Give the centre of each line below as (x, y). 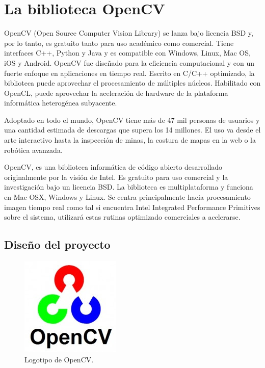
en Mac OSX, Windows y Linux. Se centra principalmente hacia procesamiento (127, 197)
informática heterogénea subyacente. (61, 103)
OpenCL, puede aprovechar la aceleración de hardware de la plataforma (116, 93)
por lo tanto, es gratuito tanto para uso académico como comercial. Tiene (119, 43)
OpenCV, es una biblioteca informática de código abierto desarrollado (113, 167)
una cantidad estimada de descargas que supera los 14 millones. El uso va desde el (132, 130)
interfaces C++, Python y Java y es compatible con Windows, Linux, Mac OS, (127, 53)
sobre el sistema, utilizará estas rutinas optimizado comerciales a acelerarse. (122, 217)
